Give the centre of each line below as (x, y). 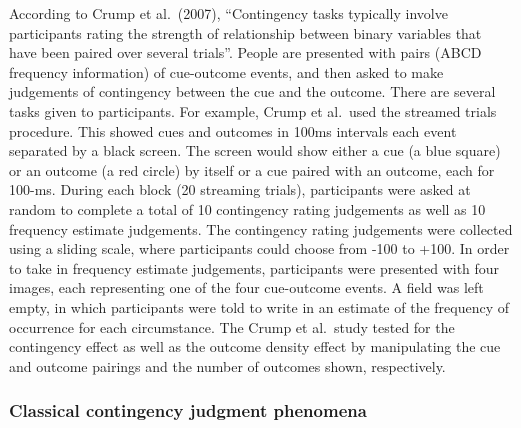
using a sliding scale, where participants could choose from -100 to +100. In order (259, 248)
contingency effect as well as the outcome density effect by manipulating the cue (255, 346)
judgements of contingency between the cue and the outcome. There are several (252, 91)
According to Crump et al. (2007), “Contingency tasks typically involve (228, 13)
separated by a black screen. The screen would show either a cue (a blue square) (255, 150)
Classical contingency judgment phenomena (188, 410)
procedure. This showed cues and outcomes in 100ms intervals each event (233, 130)
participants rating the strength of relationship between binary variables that (245, 32)
